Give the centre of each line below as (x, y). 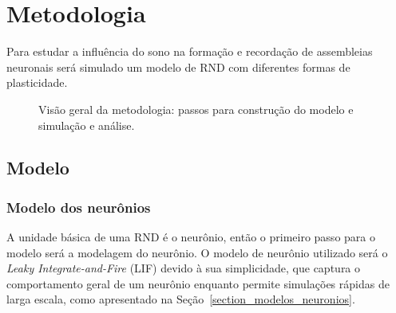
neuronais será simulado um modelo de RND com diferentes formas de (178, 67)
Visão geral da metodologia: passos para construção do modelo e (196, 109)
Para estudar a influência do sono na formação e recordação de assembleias (190, 51)
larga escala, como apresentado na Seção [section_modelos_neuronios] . (181, 299)
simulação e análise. (87, 125)
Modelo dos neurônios (79, 207)
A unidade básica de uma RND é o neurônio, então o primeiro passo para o (191, 237)
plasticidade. (37, 82)
